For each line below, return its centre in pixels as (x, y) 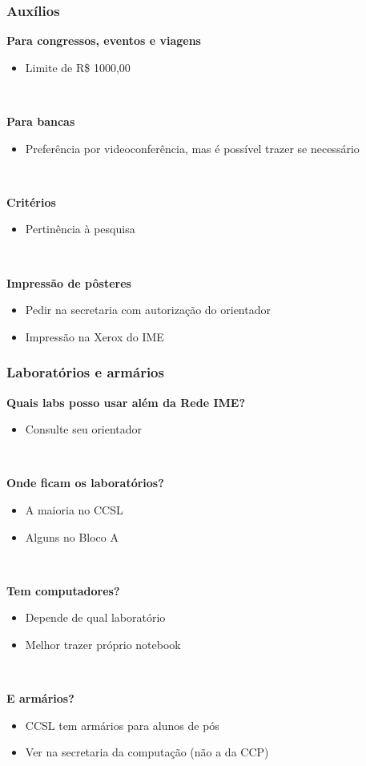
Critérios (31, 202)
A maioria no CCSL (74, 509)
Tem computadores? (63, 590)
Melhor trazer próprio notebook (103, 644)
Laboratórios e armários (85, 372)
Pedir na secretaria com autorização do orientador (148, 310)
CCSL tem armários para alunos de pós (122, 725)
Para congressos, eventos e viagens (104, 40)
